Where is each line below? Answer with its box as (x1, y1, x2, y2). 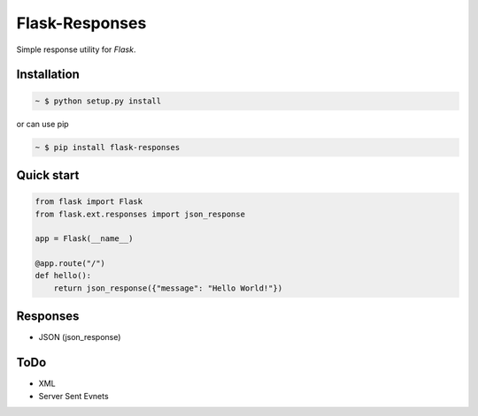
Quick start (16, 168, 80, 183)
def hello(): (35, 270, 92, 281)
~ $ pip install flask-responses (35, 142, 181, 152)
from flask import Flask (35, 197, 143, 207)
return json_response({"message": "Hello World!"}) (53, 283, 283, 293)
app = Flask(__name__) (35, 234, 134, 244)
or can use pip (16, 118, 70, 129)
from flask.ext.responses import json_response (35, 208, 245, 219)
